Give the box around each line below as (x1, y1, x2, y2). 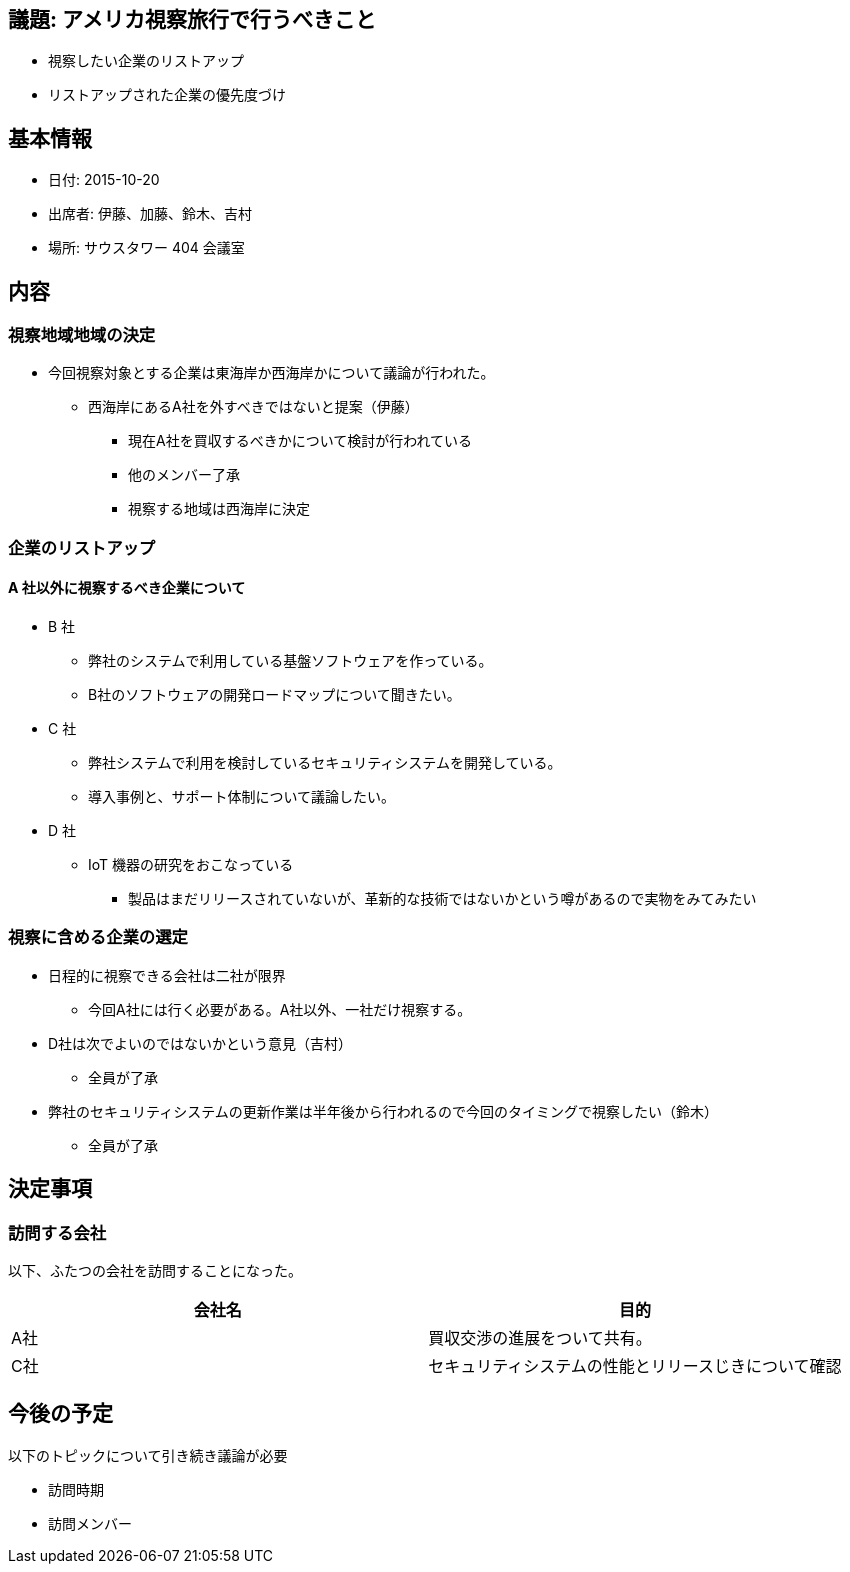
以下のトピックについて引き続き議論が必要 (8, 1446, 288, 1464)
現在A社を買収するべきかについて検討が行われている (128, 432, 473, 450)
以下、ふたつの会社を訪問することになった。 (8, 1262, 302, 1280)
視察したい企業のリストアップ (48, 52, 244, 70)
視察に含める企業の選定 (8, 927, 188, 948)
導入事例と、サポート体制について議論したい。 (88, 788, 396, 806)
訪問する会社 (8, 1222, 107, 1243)
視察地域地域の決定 (8, 325, 156, 346)
